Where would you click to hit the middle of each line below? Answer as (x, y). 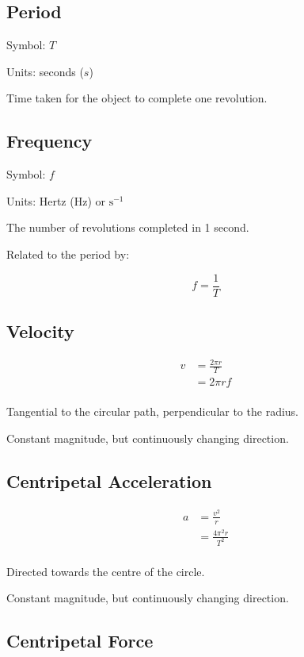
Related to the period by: (68, 254)
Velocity (40, 331)
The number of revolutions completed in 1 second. (128, 227)
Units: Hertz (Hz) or (56, 200)
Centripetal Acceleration (109, 480)
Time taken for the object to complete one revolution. (137, 98)
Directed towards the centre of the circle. (106, 571)
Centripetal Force (80, 641)
